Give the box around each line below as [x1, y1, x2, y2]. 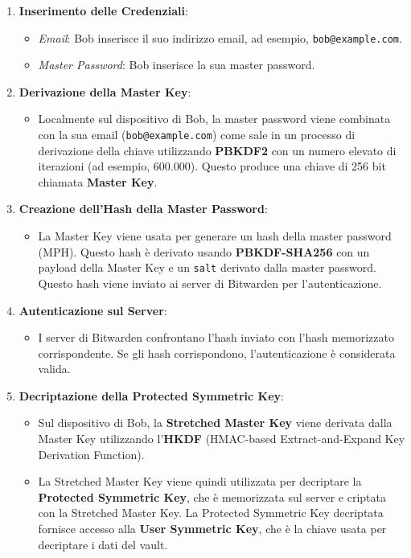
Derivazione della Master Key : [18, 83, 191, 100]
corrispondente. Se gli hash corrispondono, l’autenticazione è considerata [38, 344, 396, 361]
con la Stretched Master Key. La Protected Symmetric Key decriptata [38, 504, 384, 521]
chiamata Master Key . [38, 173, 158, 190]
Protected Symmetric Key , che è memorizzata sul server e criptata [38, 488, 386, 505]
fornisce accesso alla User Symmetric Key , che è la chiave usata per [38, 520, 387, 537]
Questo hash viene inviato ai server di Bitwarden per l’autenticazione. [38, 274, 382, 291]
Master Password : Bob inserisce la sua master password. [38, 56, 315, 73]
